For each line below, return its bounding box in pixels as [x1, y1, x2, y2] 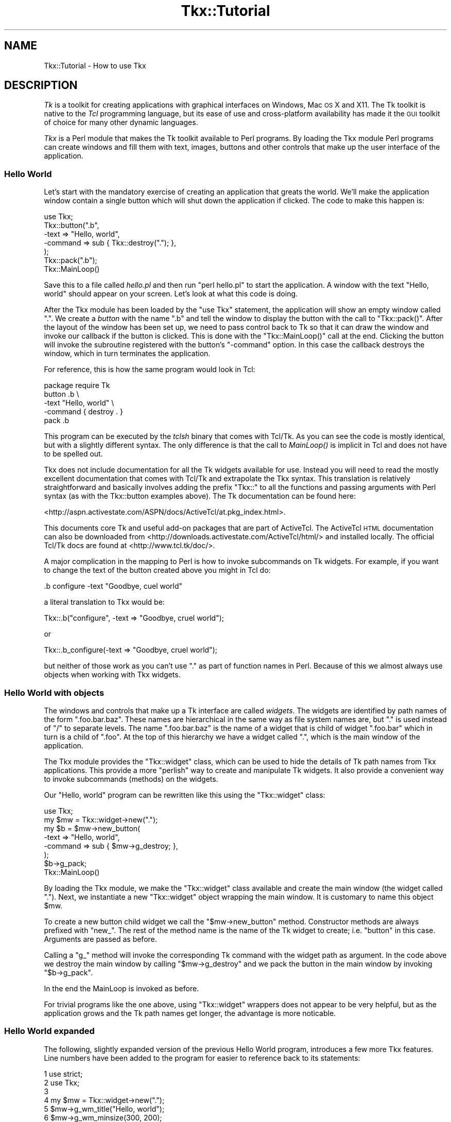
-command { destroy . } [44, 407, 123, 416]
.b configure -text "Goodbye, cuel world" [44, 582, 183, 591]
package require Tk [44, 381, 110, 390]
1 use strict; [44, 1069, 83, 1078]
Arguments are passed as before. [44, 934, 157, 943]
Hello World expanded [4, 1026, 95, 1037]
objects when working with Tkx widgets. [44, 670, 181, 679]
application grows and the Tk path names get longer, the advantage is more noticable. [44, 1008, 336, 1018]
